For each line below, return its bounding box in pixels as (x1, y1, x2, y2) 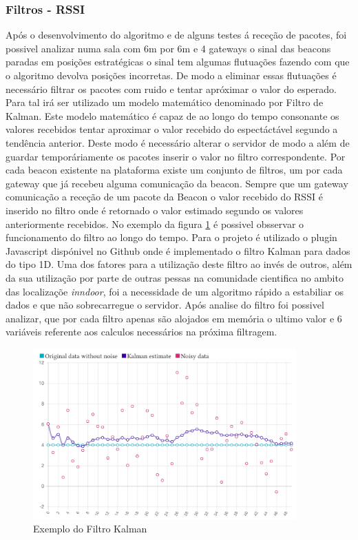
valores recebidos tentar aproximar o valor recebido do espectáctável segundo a (6, 122, 338, 136)
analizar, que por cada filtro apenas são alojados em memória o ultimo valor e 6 (6, 311, 342, 325)
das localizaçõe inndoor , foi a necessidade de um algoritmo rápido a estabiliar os (6, 284, 344, 298)
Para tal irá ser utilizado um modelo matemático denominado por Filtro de (6, 95, 324, 110)
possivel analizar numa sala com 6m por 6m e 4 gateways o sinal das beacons (6, 41, 331, 55)
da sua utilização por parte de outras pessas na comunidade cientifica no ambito (6, 270, 344, 284)
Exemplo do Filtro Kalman (33, 521, 147, 536)
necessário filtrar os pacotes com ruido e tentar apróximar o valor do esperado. (6, 81, 337, 96)
